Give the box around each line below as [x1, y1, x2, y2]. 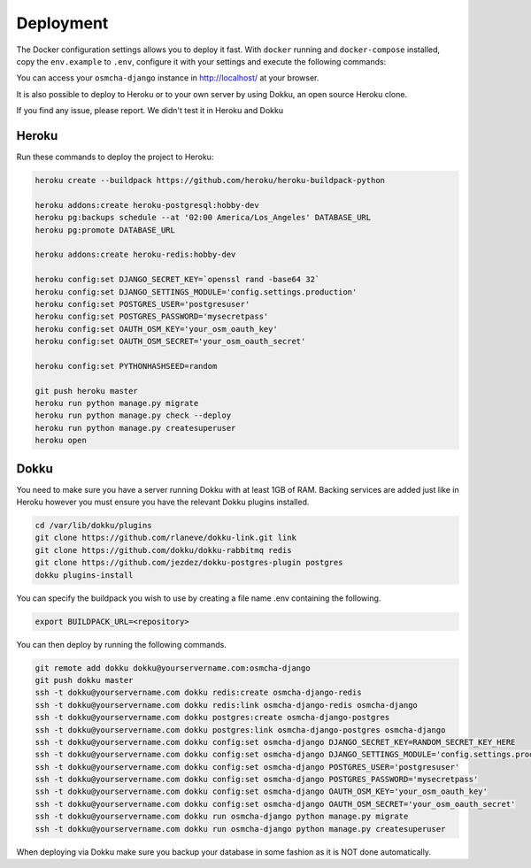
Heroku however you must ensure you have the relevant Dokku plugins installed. [16, 496, 310, 508]
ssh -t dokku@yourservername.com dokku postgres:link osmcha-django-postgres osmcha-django [35, 725, 446, 734]
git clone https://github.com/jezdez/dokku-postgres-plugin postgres [35, 557, 343, 568]
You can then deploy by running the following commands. [16, 639, 227, 649]
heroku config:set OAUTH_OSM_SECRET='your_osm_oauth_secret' [35, 336, 306, 347]
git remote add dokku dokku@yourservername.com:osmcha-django [35, 663, 311, 672]
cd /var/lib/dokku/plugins [35, 520, 152, 531]
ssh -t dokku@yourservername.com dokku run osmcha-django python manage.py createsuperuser [35, 824, 446, 833]
